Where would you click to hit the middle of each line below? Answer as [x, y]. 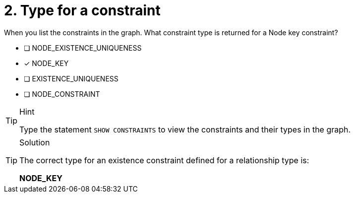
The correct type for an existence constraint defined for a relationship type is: [164, 160]
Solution [35, 142]
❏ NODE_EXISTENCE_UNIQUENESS [83, 48]
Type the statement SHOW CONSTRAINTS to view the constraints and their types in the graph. [185, 129]
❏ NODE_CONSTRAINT [62, 94]
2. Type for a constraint [82, 10]
